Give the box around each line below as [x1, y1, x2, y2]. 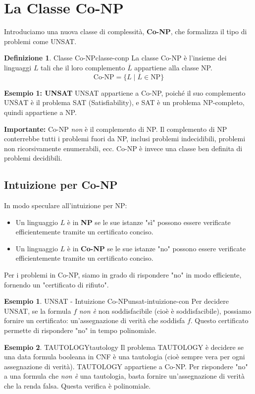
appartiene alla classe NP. [134, 62, 212, 72]
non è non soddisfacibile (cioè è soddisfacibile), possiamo [79, 305, 252, 316]
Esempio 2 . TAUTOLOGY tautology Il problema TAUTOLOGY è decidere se [4, 341, 244, 352]
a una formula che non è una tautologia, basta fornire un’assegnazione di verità [4, 371, 245, 381]
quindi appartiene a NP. [4, 107, 77, 117]
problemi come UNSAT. [4, 36, 77, 46]
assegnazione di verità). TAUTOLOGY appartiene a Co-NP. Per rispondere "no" [4, 361, 248, 371]
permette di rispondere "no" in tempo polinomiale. [4, 325, 156, 336]
